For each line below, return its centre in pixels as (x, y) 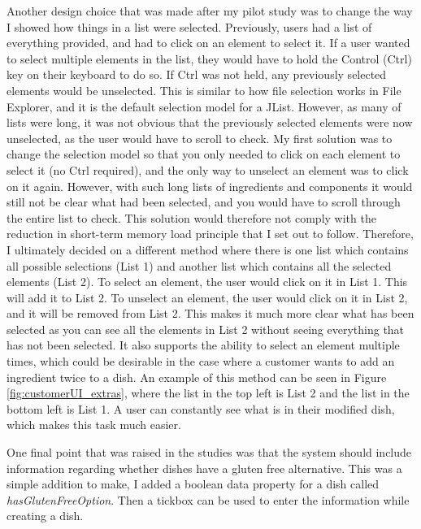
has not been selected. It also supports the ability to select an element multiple (203, 345)
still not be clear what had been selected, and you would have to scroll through (204, 202)
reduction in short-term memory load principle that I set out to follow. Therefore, (210, 234)
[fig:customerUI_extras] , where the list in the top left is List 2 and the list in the (208, 393)
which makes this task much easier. (94, 425)
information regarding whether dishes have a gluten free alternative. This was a (204, 468)
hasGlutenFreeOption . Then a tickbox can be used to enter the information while (208, 499)
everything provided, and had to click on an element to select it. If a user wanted (208, 43)
